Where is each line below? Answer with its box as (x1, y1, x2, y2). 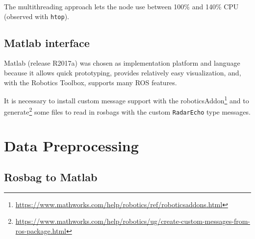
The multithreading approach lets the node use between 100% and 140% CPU (4, 1, 239, 11)
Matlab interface (4, 35, 90, 50)
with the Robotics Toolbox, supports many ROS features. (4, 77, 177, 87)
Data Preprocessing (4, 135, 139, 155)
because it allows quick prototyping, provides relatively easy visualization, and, (4, 68, 241, 78)
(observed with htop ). (4, 11, 69, 21)
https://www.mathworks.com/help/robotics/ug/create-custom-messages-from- (15, 215, 250, 226)
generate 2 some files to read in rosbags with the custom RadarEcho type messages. (4, 105, 251, 117)
